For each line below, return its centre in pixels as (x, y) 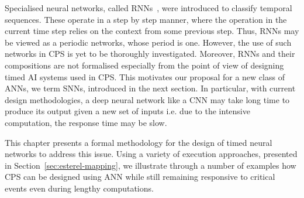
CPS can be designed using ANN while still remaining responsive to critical (140, 177)
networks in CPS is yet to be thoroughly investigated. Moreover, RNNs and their (150, 54)
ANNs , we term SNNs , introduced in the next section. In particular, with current (150, 88)
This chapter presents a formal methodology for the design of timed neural (139, 142)
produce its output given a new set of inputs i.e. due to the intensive (127, 111)
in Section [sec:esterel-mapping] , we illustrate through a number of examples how (151, 165)
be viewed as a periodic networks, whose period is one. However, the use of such (148, 42)
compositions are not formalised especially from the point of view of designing (144, 65)
